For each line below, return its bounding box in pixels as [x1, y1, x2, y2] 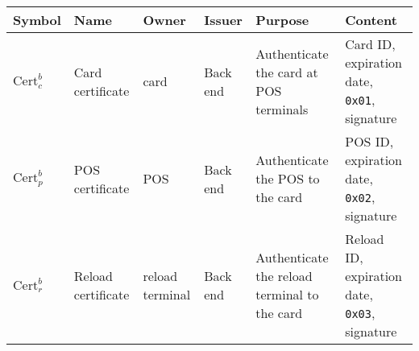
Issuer [204, 10, 243, 29]
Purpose [255, 10, 309, 29]
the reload [255, 266, 313, 285]
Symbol [13, 10, 61, 29]
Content [345, 10, 397, 29]
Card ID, [345, 35, 396, 53]
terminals [255, 99, 309, 118]
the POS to [255, 169, 320, 188]
